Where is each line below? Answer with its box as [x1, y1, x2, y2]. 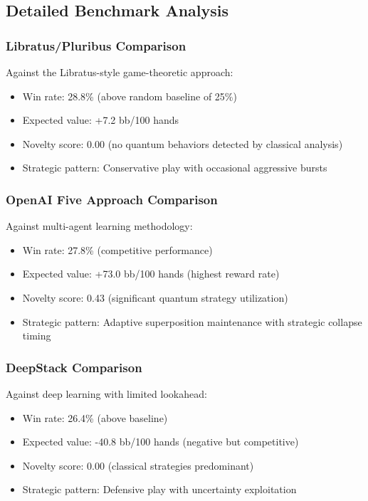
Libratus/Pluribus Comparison [6, 36, 186, 54]
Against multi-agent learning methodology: [6, 218, 193, 233]
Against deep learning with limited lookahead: [6, 386, 207, 401]
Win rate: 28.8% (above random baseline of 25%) [22, 88, 237, 103]
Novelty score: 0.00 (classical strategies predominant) [22, 458, 254, 473]
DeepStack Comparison [6, 358, 142, 376]
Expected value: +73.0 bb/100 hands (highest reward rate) [22, 266, 280, 281]
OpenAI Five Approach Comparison [6, 190, 218, 208]
